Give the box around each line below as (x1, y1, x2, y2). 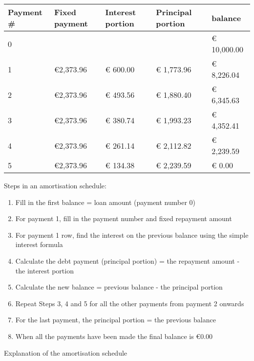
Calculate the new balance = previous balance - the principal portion (15, 282, 223, 292)
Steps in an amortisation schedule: (4, 180, 106, 190)
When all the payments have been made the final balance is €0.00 (15, 331, 213, 341)
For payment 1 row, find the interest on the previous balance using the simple (15, 229, 249, 240)
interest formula (15, 239, 63, 249)
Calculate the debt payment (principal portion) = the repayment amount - (15, 255, 240, 266)
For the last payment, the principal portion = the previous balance (15, 315, 216, 325)
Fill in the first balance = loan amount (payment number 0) (15, 197, 196, 207)
